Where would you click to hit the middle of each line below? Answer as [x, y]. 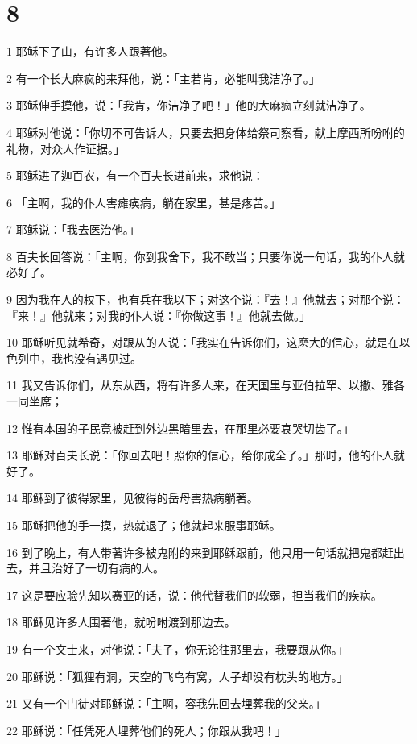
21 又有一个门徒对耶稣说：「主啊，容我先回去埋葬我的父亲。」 [166, 703]
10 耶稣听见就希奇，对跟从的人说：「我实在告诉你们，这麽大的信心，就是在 [203, 342]
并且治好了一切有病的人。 [96, 568]
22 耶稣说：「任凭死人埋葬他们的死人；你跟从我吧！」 [147, 730]
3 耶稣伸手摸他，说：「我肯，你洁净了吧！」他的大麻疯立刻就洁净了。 [189, 105]
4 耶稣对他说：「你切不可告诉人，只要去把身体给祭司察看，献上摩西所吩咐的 [206, 132]
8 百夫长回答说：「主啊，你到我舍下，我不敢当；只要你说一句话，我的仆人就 [206, 256]
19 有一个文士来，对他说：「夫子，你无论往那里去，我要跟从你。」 [178, 648]
